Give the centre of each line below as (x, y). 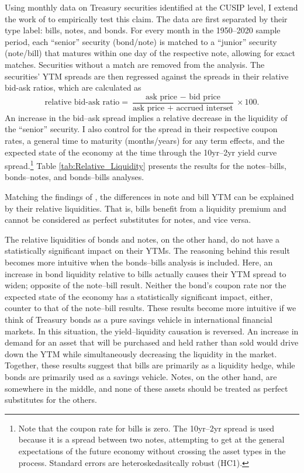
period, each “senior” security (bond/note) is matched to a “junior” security (141, 41)
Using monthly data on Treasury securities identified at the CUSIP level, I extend (151, 7)
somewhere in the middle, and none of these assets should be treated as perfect (146, 388)
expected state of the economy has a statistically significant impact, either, (139, 296)
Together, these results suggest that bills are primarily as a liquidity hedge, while (150, 365)
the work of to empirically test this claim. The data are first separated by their (146, 18)
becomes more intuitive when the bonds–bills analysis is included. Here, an (139, 262)
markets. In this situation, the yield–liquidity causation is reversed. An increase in (152, 331)
